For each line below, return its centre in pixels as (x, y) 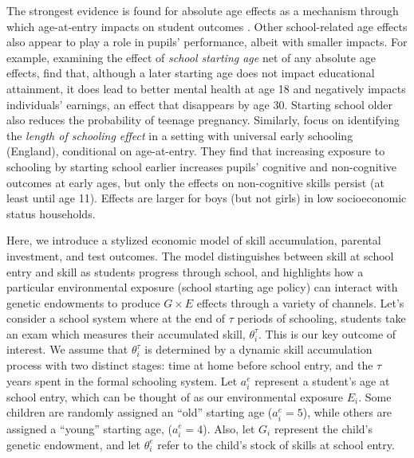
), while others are (347, 412)
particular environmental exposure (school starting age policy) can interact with (202, 287)
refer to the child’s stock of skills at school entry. (276, 444)
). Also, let (229, 428)
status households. (51, 213)
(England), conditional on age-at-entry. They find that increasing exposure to (196, 151)
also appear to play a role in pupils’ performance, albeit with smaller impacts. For (207, 42)
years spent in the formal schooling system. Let (122, 380)
